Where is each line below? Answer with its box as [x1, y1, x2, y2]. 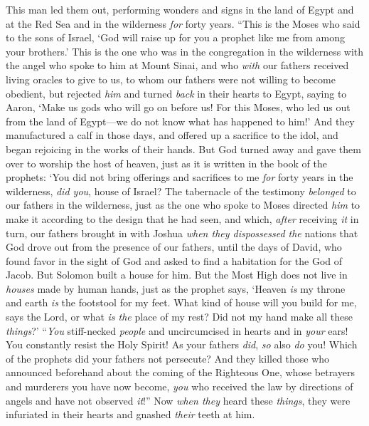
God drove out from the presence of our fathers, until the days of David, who [6, 239, 342, 254]
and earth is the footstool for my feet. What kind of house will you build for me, [6, 295, 357, 310]
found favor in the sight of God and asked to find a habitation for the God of [6, 253, 343, 268]
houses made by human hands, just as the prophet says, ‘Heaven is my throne [6, 281, 346, 296]
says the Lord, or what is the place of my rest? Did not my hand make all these [6, 309, 353, 324]
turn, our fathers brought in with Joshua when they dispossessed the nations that [6, 225, 358, 240]
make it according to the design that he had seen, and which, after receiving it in [6, 211, 359, 226]
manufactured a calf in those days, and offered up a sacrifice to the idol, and [6, 128, 338, 142]
